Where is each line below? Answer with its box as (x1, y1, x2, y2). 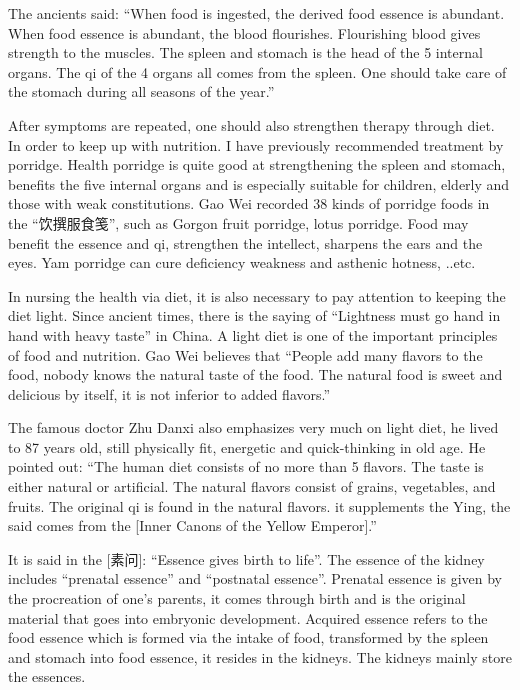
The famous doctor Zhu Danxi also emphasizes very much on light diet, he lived (8, 417, 499, 438)
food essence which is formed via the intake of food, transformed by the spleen (8, 627, 489, 648)
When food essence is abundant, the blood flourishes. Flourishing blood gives (8, 22, 481, 43)
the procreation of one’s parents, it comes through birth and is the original (8, 588, 466, 609)
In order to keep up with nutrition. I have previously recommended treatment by (8, 134, 504, 155)
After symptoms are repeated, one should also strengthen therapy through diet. (8, 114, 495, 135)
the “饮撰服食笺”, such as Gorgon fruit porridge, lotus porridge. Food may (8, 212, 469, 233)
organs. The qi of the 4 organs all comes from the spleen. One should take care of (8, 61, 507, 82)
